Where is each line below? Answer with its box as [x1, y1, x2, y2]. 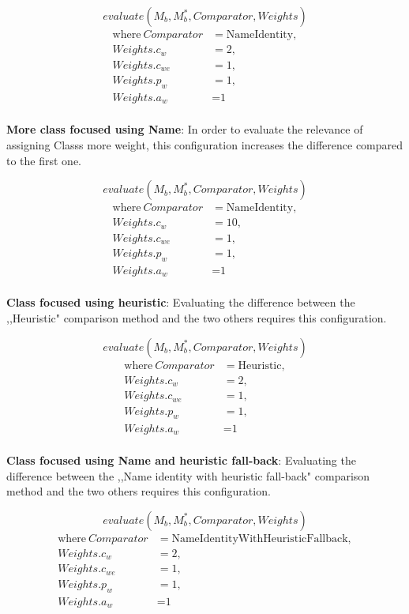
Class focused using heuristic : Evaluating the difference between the [6, 294, 355, 311]
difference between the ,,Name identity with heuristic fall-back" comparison [6, 467, 370, 484]
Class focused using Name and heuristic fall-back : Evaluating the [6, 452, 356, 468]
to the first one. [6, 152, 82, 168]
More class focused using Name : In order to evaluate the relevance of [6, 121, 363, 137]
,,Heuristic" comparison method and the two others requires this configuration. [6, 310, 387, 326]
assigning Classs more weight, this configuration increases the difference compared [6, 136, 403, 153]
